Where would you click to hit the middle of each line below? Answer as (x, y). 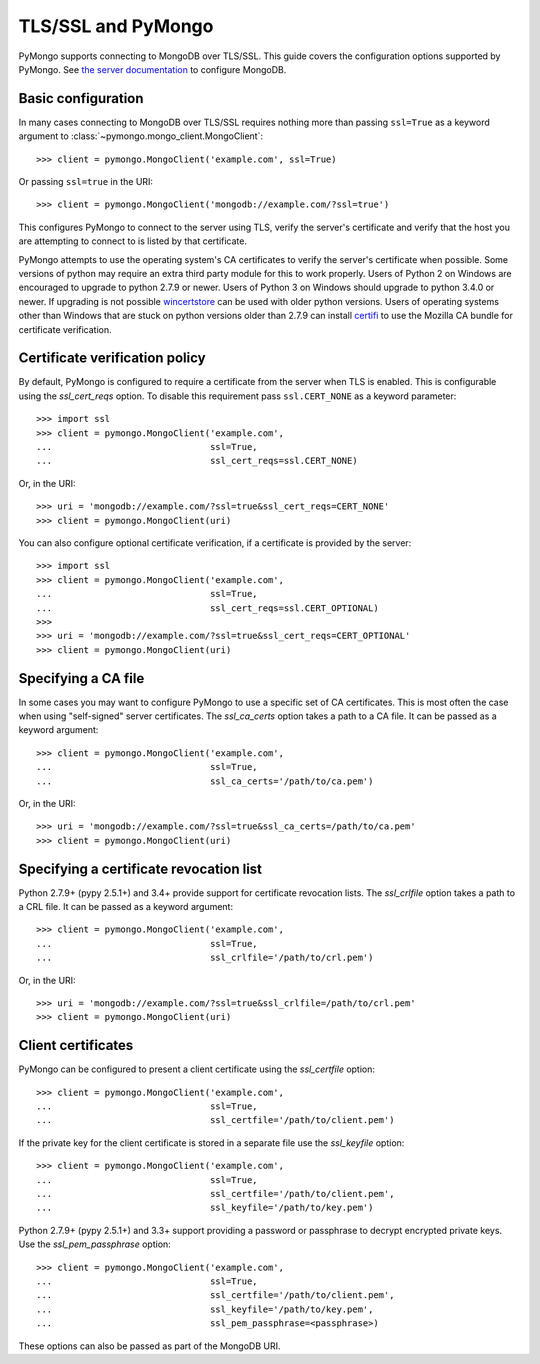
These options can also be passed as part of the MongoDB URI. (149, 1346)
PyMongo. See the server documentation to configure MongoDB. (152, 69)
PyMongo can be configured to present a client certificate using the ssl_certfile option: (196, 1069)
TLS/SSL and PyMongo (116, 26)
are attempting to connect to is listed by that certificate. (132, 241)
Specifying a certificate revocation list (140, 868)
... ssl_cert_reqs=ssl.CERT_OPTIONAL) (207, 608)
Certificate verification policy (112, 358)
